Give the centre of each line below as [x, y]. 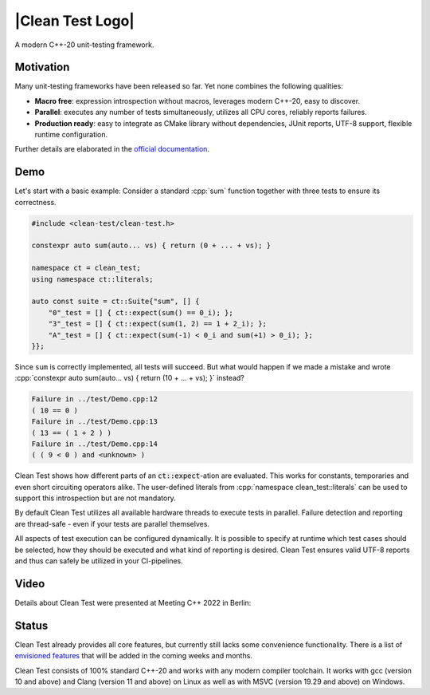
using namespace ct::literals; [93, 279]
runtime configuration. [71, 135]
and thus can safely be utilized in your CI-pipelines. [99, 561]
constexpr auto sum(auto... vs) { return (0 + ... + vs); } [151, 246]
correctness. [35, 202]
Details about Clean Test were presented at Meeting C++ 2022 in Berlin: [133, 602]
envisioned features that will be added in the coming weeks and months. [133, 656]
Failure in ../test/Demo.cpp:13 [95, 422]
